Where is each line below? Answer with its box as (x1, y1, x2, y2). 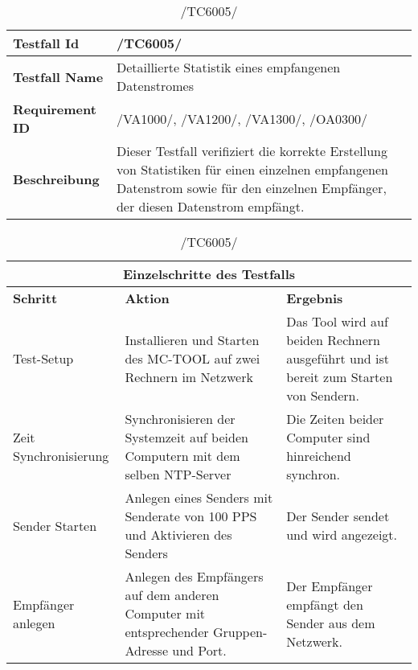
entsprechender (125, 623, 209, 641)
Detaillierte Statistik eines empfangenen (116, 58, 341, 76)
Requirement (13, 100, 96, 118)
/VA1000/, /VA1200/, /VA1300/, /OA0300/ (116, 109, 367, 128)
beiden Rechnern (286, 331, 380, 349)
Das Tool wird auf (286, 312, 388, 331)
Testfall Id (13, 34, 80, 52)
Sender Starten (13, 516, 97, 535)
